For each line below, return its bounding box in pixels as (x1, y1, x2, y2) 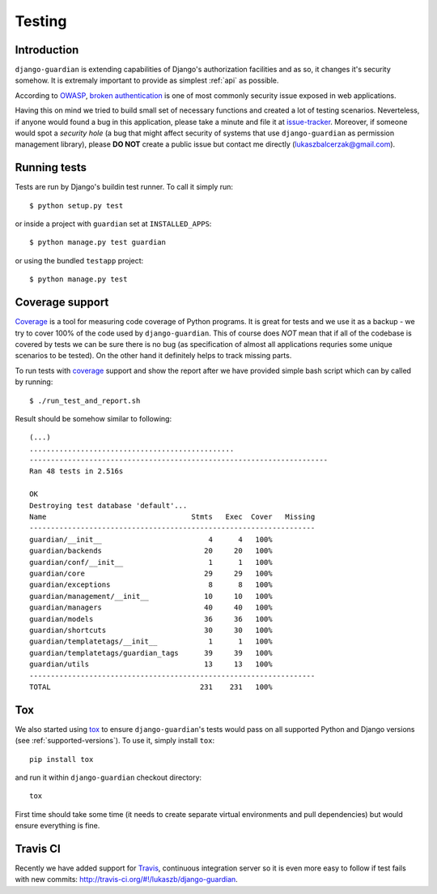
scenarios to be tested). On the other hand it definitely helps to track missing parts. (15, 351, 292, 361)
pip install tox (29, 755, 94, 764)
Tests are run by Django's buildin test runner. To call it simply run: (15, 182, 234, 192)
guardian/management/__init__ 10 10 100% (29, 592, 273, 601)
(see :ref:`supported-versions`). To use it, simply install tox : (15, 736, 214, 746)
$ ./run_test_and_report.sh (29, 396, 141, 405)
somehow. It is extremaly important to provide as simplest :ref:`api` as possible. (15, 75, 279, 85)
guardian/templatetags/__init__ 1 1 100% (29, 637, 273, 646)
